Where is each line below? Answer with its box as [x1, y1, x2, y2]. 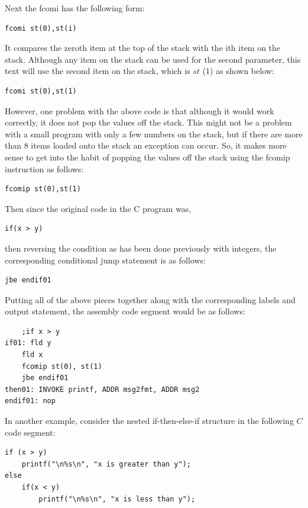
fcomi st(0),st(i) [5, 24, 77, 33]
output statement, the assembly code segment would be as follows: [5, 305, 245, 317]
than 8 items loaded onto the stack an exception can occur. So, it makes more [5, 139, 287, 152]
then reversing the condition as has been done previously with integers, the [5, 242, 277, 254]
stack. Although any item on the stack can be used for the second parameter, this [5, 53, 301, 65]
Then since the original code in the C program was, [5, 202, 192, 214]
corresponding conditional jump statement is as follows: [5, 253, 206, 266]
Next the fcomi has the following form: [5, 2, 145, 14]
